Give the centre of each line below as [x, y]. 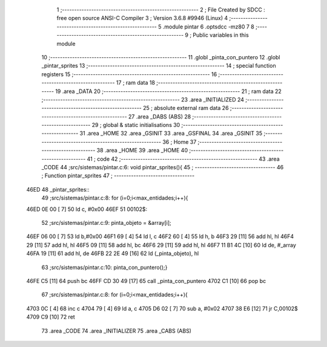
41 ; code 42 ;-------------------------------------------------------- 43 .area [183, 159]
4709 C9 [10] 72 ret [51, 317]
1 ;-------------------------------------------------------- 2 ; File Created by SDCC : [161, 10]
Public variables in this [221, 35]
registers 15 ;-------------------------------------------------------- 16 [129, 74]
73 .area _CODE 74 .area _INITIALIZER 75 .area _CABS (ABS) [117, 331]
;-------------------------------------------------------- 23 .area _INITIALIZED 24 [143, 99]
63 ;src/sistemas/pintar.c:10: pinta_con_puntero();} [104, 267]
